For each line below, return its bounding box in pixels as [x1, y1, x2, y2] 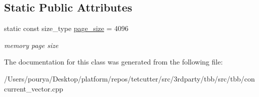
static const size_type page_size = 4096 [4, 23, 129, 33]
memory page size [4, 39, 58, 50]
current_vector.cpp [4, 83, 63, 93]
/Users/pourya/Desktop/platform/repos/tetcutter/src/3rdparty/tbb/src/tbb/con [4, 73, 255, 83]
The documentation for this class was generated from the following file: [4, 56, 223, 67]
